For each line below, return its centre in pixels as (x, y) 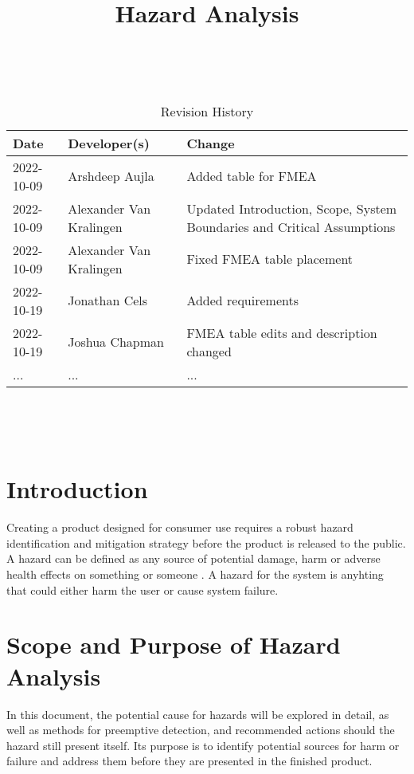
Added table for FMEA (252, 176)
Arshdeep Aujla (111, 176)
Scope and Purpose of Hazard (174, 644)
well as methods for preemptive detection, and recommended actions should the (201, 730)
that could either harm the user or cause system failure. (143, 589)
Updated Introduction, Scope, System (292, 208)
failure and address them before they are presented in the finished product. (189, 761)
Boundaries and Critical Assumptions (291, 226)
